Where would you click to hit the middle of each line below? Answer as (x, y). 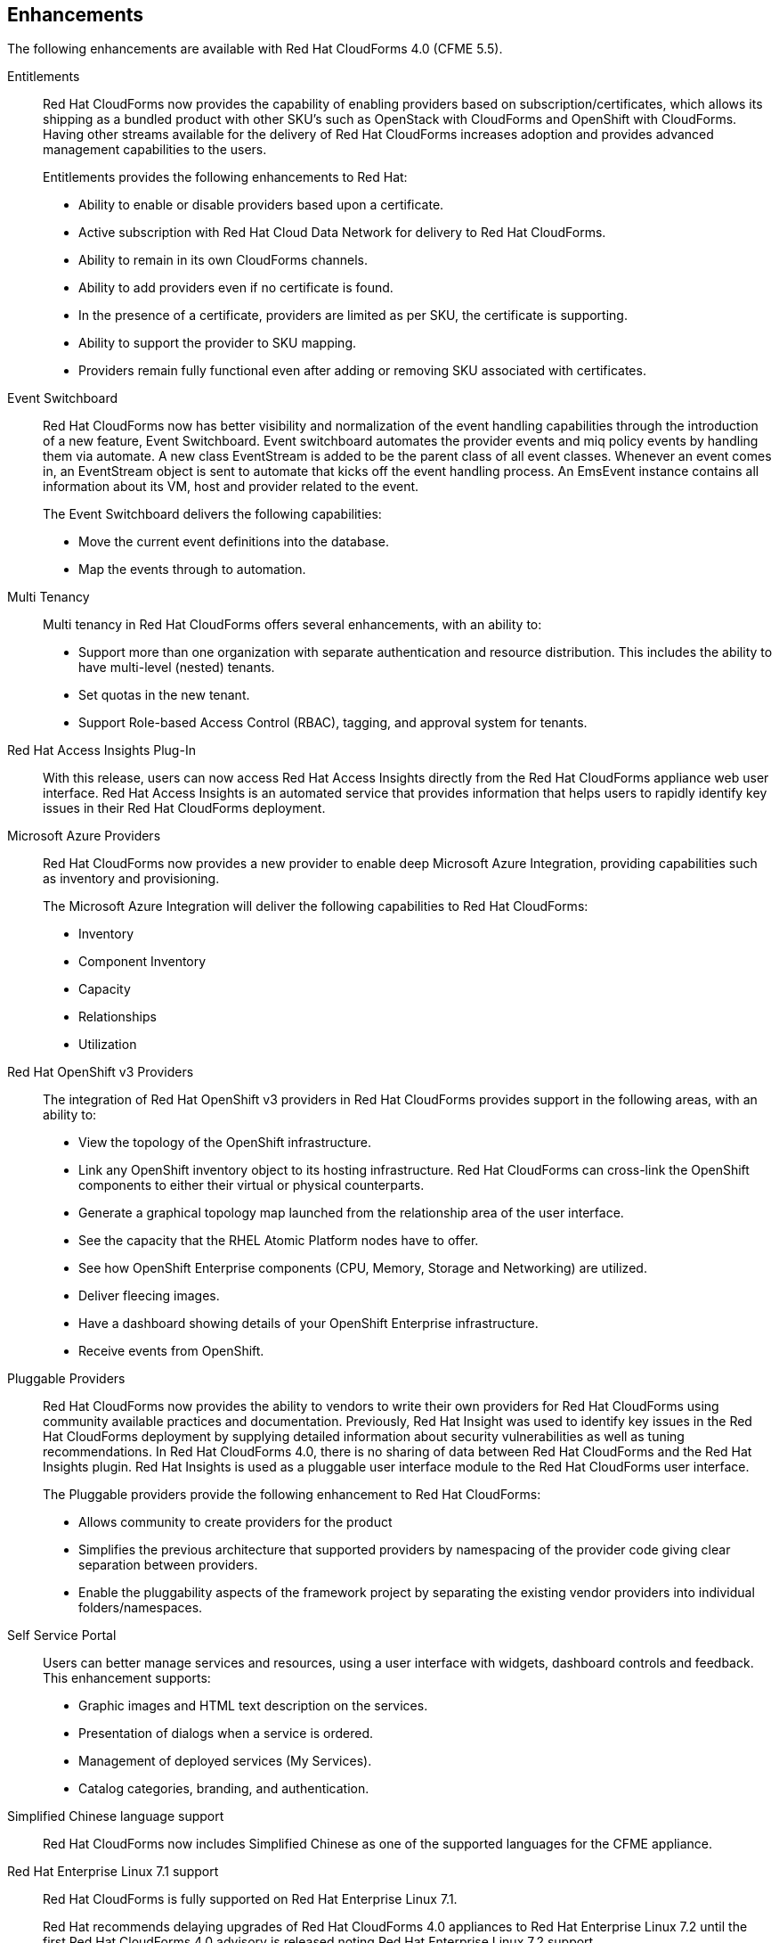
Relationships (118, 1017)
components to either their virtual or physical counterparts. (252, 1185)
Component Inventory (142, 962)
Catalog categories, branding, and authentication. (224, 1789)
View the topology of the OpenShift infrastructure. (225, 1143)
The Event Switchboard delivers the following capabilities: (212, 514)
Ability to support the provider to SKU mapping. (218, 343)
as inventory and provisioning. (131, 879)
